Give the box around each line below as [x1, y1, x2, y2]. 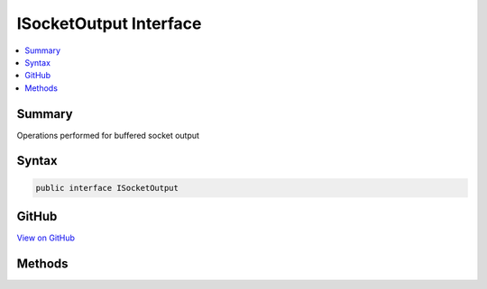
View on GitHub [16, 232, 76, 243]
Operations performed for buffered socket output [16, 130, 200, 140]
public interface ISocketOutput [35, 183, 179, 193]
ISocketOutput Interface [16, 14, 202, 33]
